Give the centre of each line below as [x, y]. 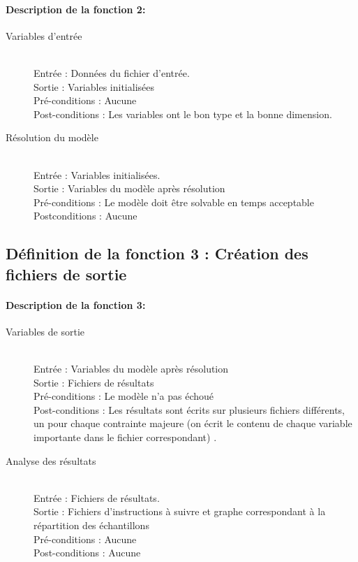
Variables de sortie [45, 331]
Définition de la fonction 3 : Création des [157, 253]
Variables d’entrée [44, 35]
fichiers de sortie [66, 274]
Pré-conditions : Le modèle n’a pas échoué [124, 396]
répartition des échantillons [91, 525]
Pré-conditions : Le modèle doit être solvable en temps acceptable [174, 202]
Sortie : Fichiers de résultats [94, 382]
